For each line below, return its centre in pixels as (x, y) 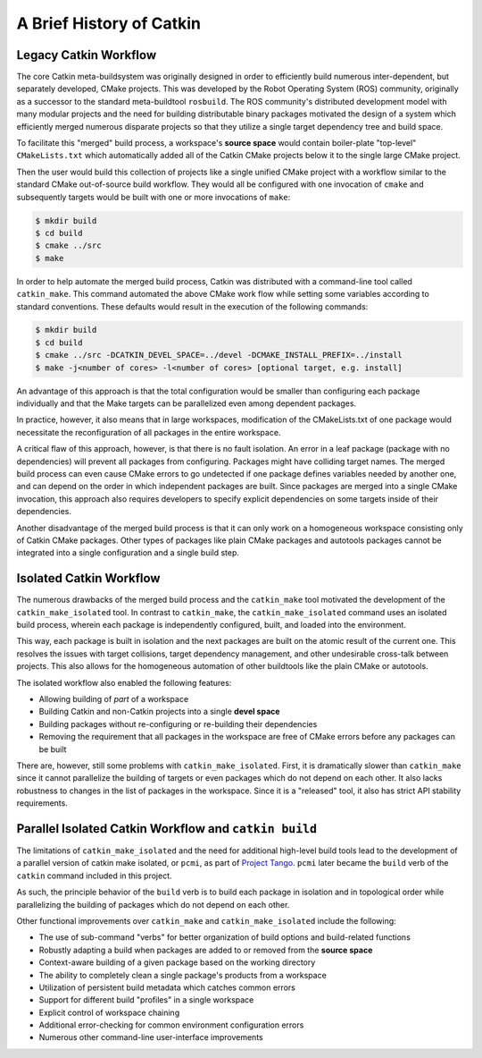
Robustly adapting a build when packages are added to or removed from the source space (206, 950)
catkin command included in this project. (94, 876)
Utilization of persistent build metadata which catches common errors (167, 987)
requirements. (42, 803)
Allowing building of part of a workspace (114, 698)
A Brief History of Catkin (108, 23)
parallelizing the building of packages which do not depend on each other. (153, 904)
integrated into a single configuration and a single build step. (128, 553)
